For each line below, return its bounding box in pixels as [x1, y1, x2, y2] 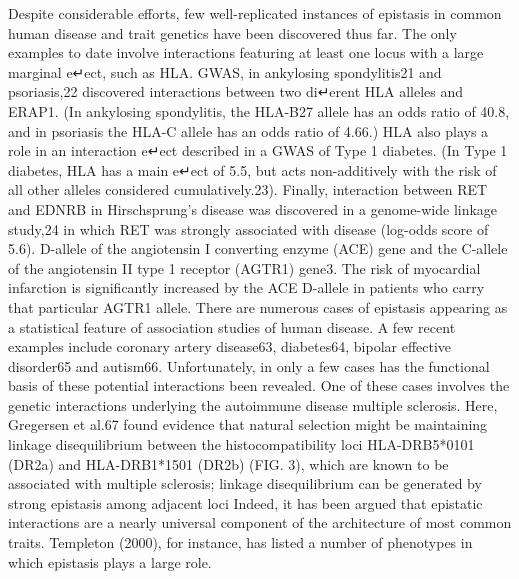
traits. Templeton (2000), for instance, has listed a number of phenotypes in [8, 532, 473, 553]
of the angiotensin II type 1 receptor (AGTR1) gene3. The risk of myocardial [8, 257, 481, 278]
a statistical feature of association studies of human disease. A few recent [8, 316, 456, 337]
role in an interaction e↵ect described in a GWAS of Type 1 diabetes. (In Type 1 [8, 140, 508, 161]
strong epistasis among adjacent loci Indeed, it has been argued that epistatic [8, 492, 483, 513]
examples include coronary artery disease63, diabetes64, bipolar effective [8, 336, 452, 357]
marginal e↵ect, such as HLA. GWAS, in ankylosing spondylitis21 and [8, 61, 442, 82]
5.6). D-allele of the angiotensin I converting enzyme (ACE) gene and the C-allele [8, 238, 508, 259]
